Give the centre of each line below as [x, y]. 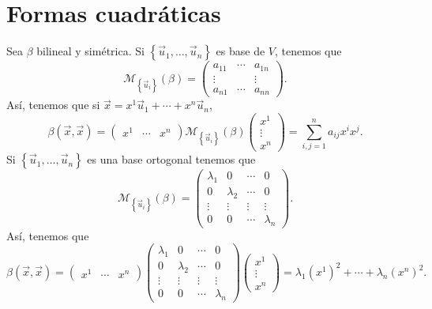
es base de [240, 51]
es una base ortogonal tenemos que [171, 159]
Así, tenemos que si [53, 105]
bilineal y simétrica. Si [90, 51]
